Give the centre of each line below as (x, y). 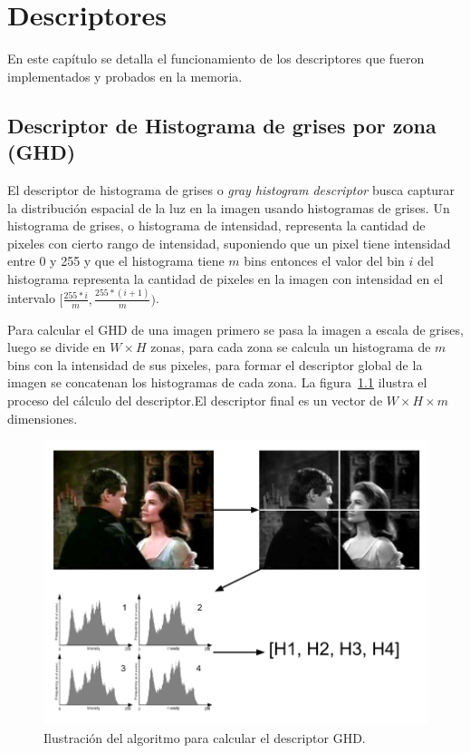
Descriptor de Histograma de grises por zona (222, 125)
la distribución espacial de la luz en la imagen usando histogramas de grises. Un (229, 207)
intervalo (31, 298)
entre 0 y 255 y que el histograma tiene (116, 261)
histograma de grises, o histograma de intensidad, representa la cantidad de (216, 225)
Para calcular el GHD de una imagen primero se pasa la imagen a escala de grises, (235, 329)
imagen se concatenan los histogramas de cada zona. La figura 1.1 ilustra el (217, 382)
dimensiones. (43, 418)
